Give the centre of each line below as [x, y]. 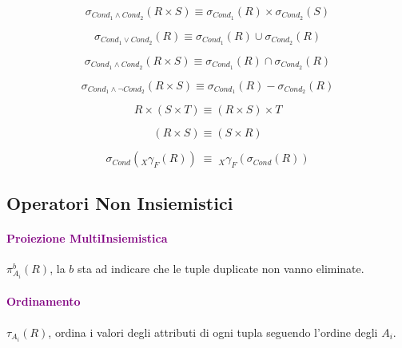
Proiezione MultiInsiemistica [87, 237]
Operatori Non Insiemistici [120, 202]
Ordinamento [44, 301]
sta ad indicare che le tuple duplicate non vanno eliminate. [221, 269]
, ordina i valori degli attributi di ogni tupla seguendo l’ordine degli [213, 332]
